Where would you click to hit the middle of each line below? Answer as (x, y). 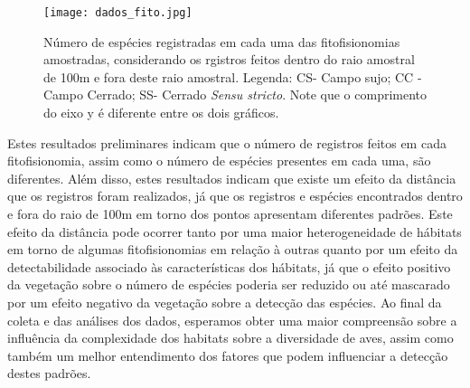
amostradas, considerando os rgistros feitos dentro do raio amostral (229, 59)
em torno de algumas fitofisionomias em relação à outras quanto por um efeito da (233, 249)
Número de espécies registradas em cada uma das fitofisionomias (222, 41)
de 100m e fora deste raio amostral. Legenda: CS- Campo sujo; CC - (233, 76)
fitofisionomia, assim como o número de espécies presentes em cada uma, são (219, 161)
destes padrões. (49, 373)
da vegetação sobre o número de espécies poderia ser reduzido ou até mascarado (229, 284)
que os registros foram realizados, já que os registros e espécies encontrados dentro (235, 196)
